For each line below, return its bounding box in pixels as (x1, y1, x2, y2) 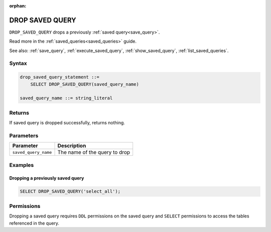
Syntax (9, 60, 27, 67)
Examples (9, 161, 34, 168)
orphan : (9, 3, 27, 9)
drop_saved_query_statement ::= (20, 74, 100, 80)
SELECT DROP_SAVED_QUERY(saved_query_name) (30, 81, 139, 87)
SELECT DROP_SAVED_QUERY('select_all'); (20, 188, 120, 194)
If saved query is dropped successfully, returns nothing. (9, 120, 125, 126)
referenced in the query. (9, 220, 60, 226)
